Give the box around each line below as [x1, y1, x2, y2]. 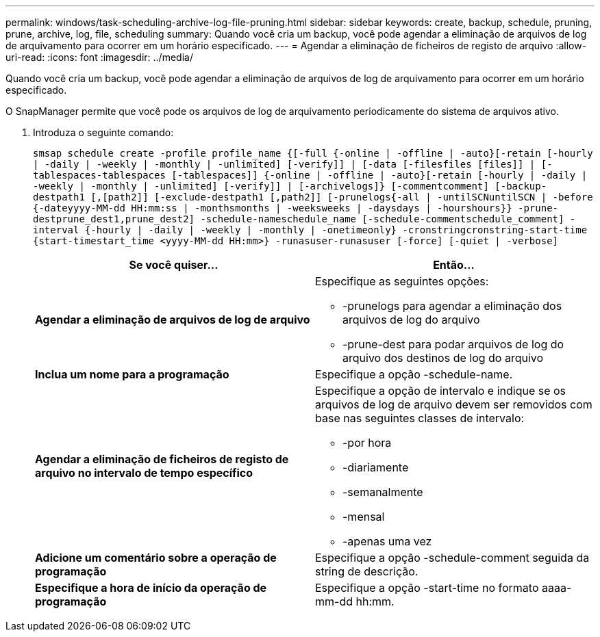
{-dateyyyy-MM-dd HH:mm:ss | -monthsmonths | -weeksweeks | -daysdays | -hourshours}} [33, 203, 512, 213]
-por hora [342, 436, 392, 450]
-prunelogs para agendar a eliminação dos [342, 299, 562, 313]
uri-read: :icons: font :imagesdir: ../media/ [5, 51, 193, 63]
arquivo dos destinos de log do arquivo [342, 351, 544, 365]
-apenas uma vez [342, 534, 432, 548]
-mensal [342, 510, 385, 523]
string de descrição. [315, 564, 418, 578]
